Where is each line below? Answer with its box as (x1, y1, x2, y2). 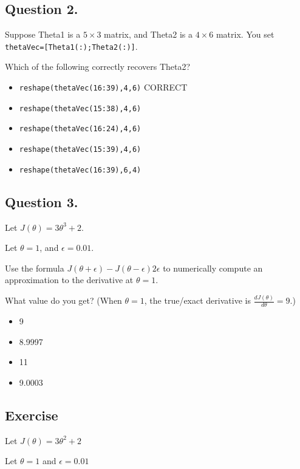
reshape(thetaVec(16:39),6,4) (19, 165, 141, 174)
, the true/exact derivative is (144, 294, 251, 307)
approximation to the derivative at (5, 273, 134, 286)
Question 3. (5, 192, 78, 211)
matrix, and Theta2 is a (104, 28, 193, 41)
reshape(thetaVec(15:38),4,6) (19, 104, 141, 113)
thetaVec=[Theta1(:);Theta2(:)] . (5, 39, 138, 52)
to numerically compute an (163, 261, 263, 274)
